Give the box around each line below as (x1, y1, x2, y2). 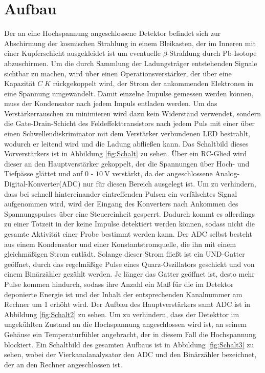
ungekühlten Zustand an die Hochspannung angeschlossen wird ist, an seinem (4, 319, 247, 329)
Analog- (215, 168, 240, 179)
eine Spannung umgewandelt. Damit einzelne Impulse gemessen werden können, (4, 88, 254, 98)
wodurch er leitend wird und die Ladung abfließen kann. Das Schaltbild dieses (4, 138, 249, 149)
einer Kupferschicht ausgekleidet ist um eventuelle (4, 48, 161, 58)
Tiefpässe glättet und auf (4, 168, 83, 179)
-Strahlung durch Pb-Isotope (167, 48, 257, 58)
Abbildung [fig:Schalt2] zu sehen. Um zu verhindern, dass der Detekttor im (4, 308, 239, 319)
